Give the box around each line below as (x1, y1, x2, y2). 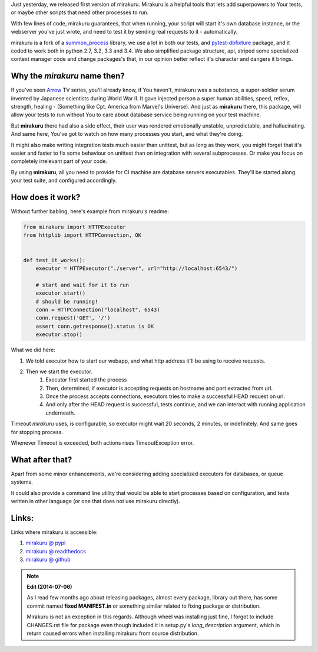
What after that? (11, 455, 72, 465)
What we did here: (11, 346, 55, 354)
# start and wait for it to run (35, 281, 130, 288)
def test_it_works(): (23, 257, 86, 263)
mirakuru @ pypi (25, 539, 66, 546)
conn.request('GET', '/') (35, 315, 111, 321)
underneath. (45, 409, 76, 416)
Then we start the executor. (25, 368, 92, 375)
